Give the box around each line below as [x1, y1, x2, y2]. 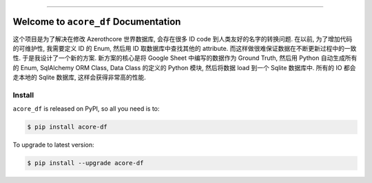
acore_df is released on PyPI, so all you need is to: [12, 105, 160, 113]
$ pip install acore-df [27, 123, 108, 131]
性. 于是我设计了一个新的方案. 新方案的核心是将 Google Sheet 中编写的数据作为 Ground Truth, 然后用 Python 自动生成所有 [12, 54, 358, 62]
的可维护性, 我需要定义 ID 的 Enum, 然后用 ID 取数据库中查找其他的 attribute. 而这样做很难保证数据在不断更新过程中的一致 [12, 44, 357, 52]
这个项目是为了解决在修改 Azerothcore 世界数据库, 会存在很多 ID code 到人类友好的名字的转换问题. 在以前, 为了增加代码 [12, 34, 353, 43]
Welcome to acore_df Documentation [12, 16, 181, 28]
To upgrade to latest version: [12, 141, 94, 149]
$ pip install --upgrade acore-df [27, 159, 144, 167]
